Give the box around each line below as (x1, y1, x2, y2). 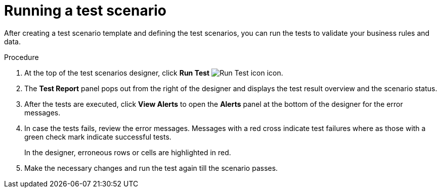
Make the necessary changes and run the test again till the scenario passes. (24, 163, 278, 172)
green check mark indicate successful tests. (24, 132, 171, 141)
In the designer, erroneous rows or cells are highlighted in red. (24, 148, 231, 157)
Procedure (4, 52, 39, 61)
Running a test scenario (4, 2, 166, 19)
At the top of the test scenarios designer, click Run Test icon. (24, 68, 283, 77)
